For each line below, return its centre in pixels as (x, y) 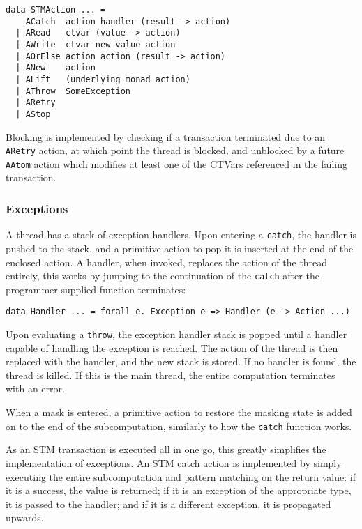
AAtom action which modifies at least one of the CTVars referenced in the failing (176, 163)
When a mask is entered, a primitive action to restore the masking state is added (179, 412)
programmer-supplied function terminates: (96, 289)
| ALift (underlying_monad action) (103, 79)
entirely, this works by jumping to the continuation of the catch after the (163, 276)
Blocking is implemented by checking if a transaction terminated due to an (166, 136)
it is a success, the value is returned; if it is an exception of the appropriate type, (179, 490)
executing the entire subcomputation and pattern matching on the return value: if (181, 476)
